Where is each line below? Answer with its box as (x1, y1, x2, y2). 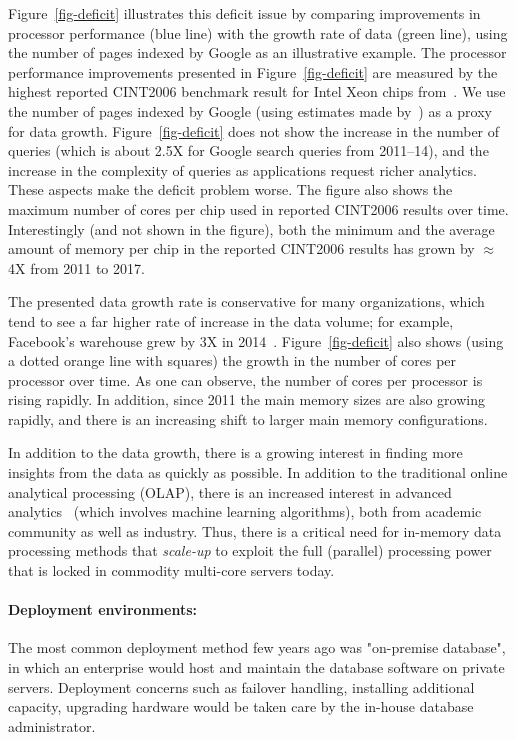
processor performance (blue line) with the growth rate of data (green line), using (8, 22, 508, 43)
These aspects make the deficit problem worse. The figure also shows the (8, 179, 453, 200)
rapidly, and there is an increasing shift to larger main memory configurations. (8, 408, 488, 429)
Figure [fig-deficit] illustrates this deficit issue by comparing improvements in (8, 3, 481, 23)
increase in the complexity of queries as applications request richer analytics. (8, 159, 477, 180)
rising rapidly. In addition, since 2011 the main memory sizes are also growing (8, 389, 485, 410)
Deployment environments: (8, 599, 197, 620)
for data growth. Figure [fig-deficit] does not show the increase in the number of (8, 120, 500, 141)
